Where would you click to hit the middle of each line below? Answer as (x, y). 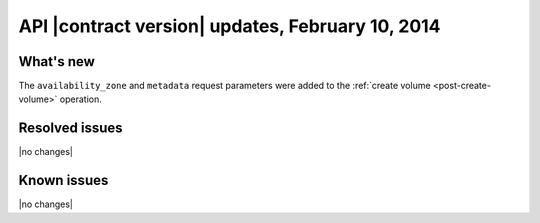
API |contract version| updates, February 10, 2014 (229, 26)
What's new (56, 61)
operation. (80, 99)
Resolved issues (71, 128)
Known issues (63, 180)
